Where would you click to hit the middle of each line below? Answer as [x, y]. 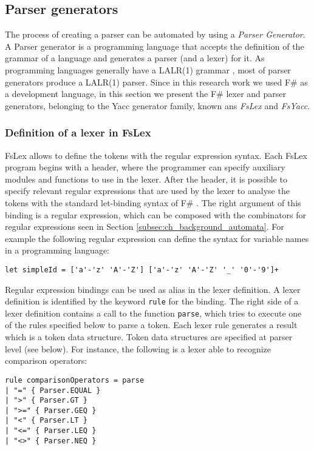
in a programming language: [57, 250]
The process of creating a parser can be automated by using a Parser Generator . [155, 34]
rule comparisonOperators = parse [75, 380]
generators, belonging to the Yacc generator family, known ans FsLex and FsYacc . [158, 105]
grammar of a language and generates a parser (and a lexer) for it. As [135, 58]
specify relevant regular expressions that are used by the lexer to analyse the [147, 191]
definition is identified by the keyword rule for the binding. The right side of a [152, 301]
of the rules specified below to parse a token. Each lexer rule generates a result [151, 325]
